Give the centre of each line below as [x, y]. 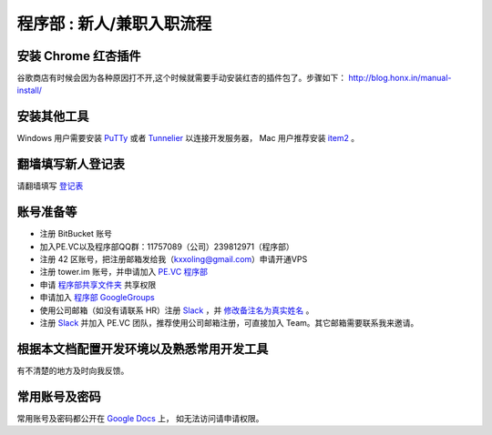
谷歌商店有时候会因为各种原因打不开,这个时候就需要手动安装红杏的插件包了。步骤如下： [182, 78]
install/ [30, 90]
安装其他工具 [53, 117]
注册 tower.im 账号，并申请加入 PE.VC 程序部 [124, 272]
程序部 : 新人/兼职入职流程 [114, 24]
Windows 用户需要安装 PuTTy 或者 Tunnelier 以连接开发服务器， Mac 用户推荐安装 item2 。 [188, 138]
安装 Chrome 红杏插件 [79, 56]
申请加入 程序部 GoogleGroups [97, 298]
